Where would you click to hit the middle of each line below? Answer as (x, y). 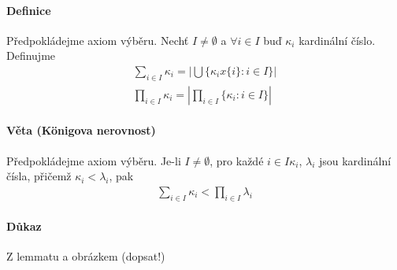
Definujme (31, 55)
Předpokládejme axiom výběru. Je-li (94, 160)
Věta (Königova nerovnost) (81, 130)
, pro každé (237, 160)
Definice (29, 10)
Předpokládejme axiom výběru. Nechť (98, 40)
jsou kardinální (355, 160)
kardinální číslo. (337, 40)
